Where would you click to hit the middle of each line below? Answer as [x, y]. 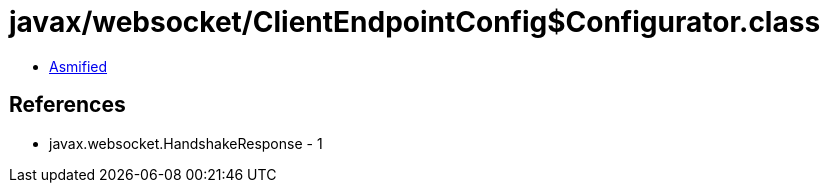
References [67, 105]
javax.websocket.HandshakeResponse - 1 [186, 143]
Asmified [78, 66]
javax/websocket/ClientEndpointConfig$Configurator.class [415, 22]
